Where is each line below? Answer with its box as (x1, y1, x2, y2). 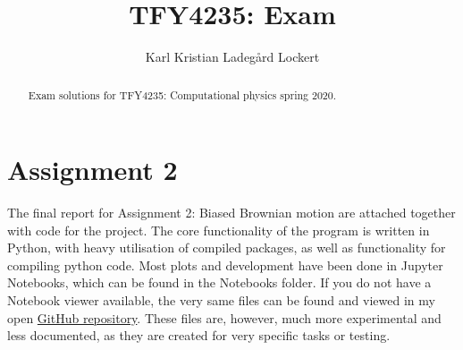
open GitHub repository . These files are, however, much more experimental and (7, 308, 442, 327)
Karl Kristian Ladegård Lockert (145, 47, 320, 66)
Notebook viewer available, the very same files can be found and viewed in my (7, 291, 435, 310)
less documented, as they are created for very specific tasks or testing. (7, 326, 391, 345)
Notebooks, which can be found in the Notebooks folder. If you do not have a (7, 273, 432, 292)
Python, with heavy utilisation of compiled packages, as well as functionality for (7, 238, 446, 257)
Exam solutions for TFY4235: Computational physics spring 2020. (28, 87, 337, 102)
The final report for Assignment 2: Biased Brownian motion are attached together (7, 203, 456, 222)
